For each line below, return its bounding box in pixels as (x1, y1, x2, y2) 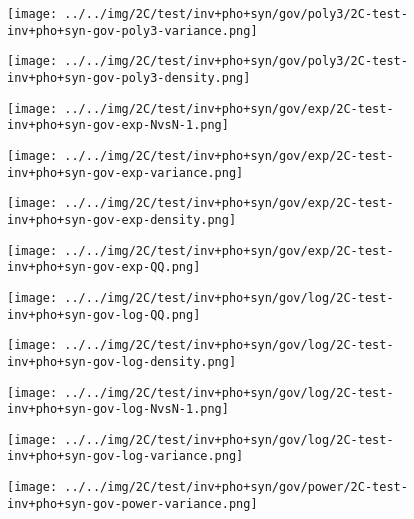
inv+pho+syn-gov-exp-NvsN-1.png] (7, 118, 229, 133)
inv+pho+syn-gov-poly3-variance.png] (7, 23, 258, 38)
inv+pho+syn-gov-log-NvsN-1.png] (7, 402, 229, 417)
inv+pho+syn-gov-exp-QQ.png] (7, 260, 201, 275)
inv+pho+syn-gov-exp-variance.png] (7, 165, 244, 180)
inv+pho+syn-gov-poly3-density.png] (7, 70, 251, 85)
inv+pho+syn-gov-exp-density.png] (7, 212, 237, 227)
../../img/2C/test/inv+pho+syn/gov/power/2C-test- (64, 480, 408, 495)
